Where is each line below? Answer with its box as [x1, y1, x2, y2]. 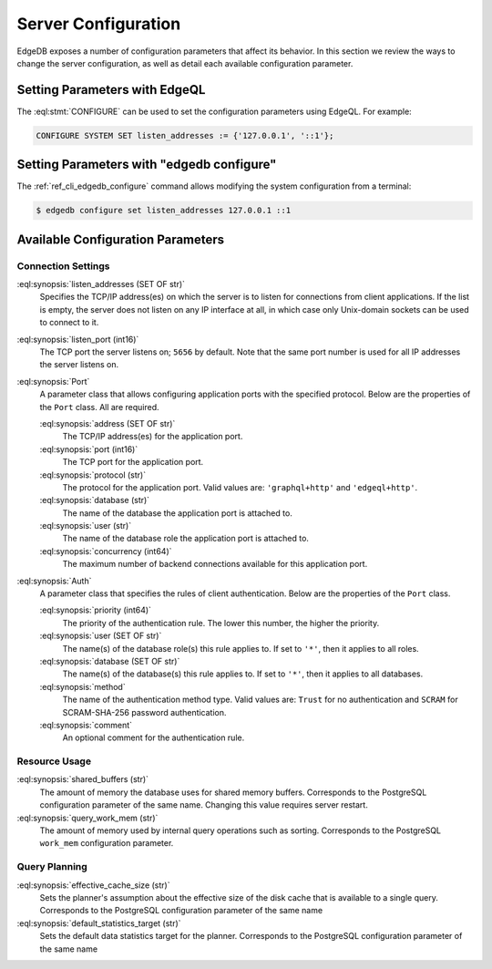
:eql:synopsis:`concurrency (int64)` [39, 545, 172, 556]
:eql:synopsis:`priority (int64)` [39, 604, 152, 615]
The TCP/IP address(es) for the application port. [62, 431, 243, 442]
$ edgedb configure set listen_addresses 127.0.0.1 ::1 [36, 205, 292, 216]
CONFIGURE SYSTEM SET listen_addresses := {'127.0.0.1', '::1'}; [36, 130, 334, 140]
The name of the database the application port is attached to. [62, 507, 293, 519]
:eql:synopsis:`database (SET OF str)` [39, 656, 180, 666]
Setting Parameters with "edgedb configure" [16, 157, 277, 172]
